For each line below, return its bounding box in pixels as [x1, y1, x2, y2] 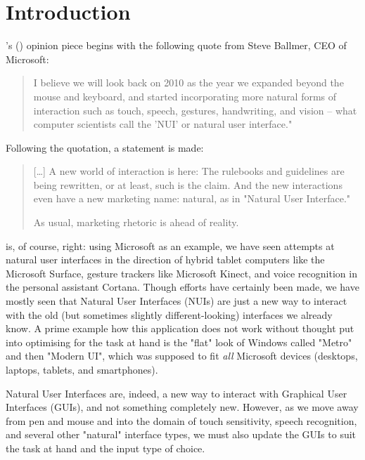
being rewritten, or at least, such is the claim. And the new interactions [33, 177, 342, 192]
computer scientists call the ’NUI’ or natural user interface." [33, 117, 293, 131]
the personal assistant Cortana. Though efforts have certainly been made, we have [6, 280, 359, 294]
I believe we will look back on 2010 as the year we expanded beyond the [33, 75, 344, 90]
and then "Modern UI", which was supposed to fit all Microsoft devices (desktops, [6, 348, 358, 363]
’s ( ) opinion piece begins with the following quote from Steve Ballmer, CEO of [6, 38, 347, 53]
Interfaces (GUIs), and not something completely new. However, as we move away [6, 400, 359, 414]
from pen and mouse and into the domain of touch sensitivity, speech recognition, [6, 413, 357, 428]
